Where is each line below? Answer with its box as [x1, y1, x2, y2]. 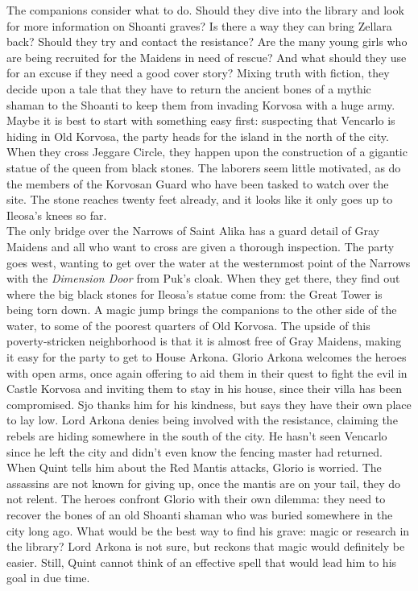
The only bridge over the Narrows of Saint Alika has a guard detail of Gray [6, 222, 379, 239]
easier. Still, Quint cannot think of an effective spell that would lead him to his [6, 553, 397, 570]
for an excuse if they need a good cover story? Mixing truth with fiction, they [6, 64, 390, 81]
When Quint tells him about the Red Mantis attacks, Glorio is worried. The [6, 459, 382, 476]
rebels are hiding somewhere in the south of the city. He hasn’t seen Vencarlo [6, 428, 387, 444]
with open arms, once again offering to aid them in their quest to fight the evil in [6, 364, 408, 381]
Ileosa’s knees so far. [6, 206, 107, 223]
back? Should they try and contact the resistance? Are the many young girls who [6, 33, 408, 50]
